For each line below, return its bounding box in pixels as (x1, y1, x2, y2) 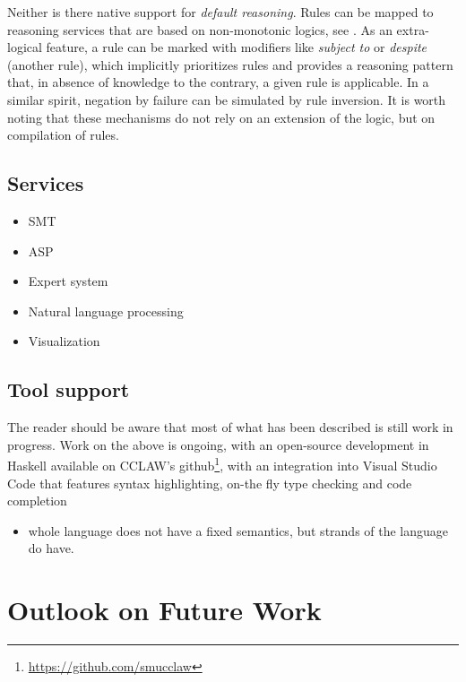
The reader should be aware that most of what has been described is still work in (7, 418, 453, 436)
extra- (396, 20, 429, 39)
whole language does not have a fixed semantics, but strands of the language (28, 521, 449, 540)
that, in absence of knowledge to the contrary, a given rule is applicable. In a (7, 73, 429, 91)
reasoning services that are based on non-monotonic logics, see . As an (7, 20, 393, 39)
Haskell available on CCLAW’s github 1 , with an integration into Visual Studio (7, 453, 437, 474)
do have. (28, 539, 74, 557)
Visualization (28, 332, 100, 350)
